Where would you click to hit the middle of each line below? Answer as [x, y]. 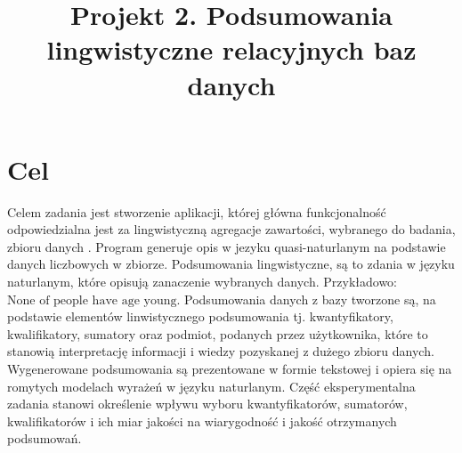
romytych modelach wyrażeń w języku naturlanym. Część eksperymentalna [211, 386]
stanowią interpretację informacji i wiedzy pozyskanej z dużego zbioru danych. [221, 351]
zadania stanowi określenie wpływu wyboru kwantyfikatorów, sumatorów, [207, 404]
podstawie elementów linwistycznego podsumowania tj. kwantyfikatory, [200, 316]
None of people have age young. [94, 300]
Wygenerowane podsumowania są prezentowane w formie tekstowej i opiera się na [230, 369]
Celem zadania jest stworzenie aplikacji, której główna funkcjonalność [197, 211]
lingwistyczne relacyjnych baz [231, 49]
